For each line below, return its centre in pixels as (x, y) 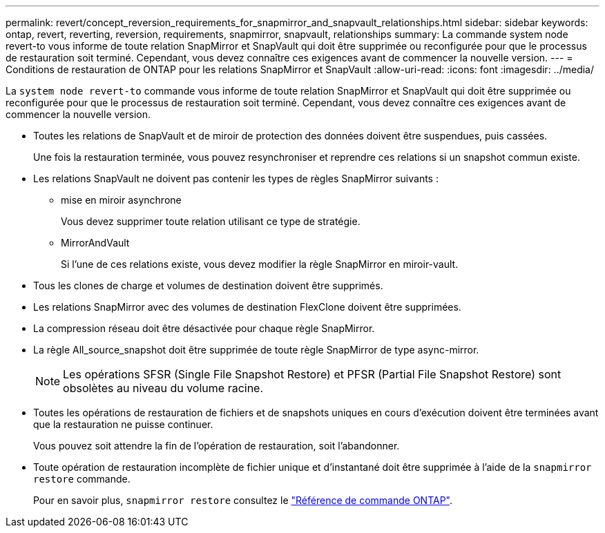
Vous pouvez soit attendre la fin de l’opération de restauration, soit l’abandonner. (217, 446)
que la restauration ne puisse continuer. (123, 424)
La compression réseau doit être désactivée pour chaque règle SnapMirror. (204, 328)
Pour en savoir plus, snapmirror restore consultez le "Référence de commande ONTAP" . (243, 500)
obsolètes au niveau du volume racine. (163, 388)
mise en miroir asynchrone (121, 200)
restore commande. (82, 479)
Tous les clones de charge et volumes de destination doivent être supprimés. (208, 285)
